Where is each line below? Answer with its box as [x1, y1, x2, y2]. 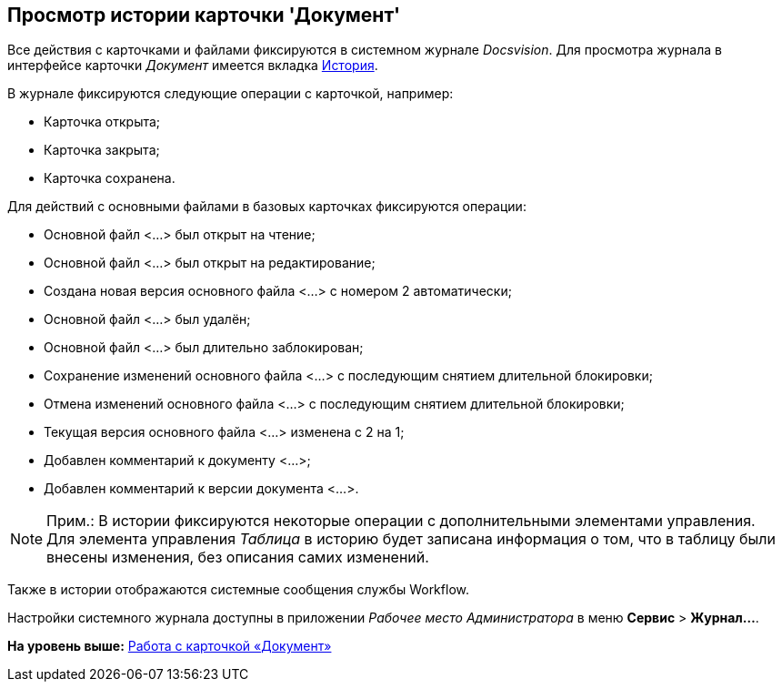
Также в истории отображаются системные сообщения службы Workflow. [7, 582, 469, 598]
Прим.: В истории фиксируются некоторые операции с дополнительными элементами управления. [46, 512, 756, 531]
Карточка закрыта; [44, 142, 160, 158]
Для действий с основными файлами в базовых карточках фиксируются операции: [7, 198, 526, 215]
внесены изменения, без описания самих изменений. [46, 548, 429, 567]
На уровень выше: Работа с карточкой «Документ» [7, 638, 332, 654]
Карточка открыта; [44, 114, 161, 130]
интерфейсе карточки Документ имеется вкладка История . [7, 57, 378, 74]
